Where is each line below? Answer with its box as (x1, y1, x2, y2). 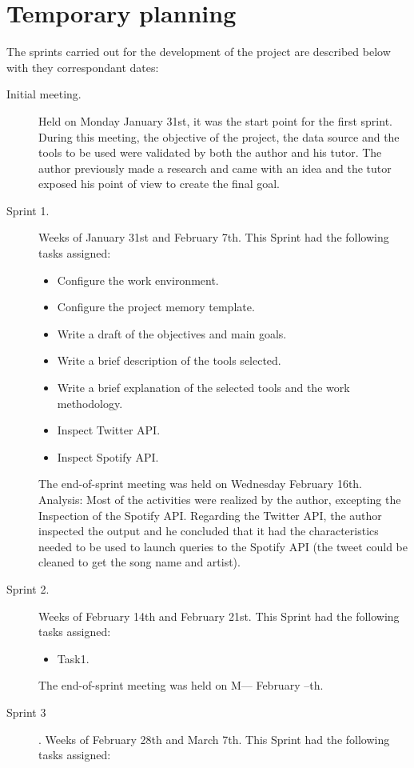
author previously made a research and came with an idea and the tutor (38, 159, 392, 176)
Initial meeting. (6, 86, 82, 102)
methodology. (57, 394, 123, 411)
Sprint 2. (6, 580, 50, 597)
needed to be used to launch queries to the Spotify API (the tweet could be (38, 538, 408, 554)
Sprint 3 (6, 703, 46, 720)
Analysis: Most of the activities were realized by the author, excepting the (38, 491, 401, 507)
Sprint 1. (6, 202, 50, 218)
